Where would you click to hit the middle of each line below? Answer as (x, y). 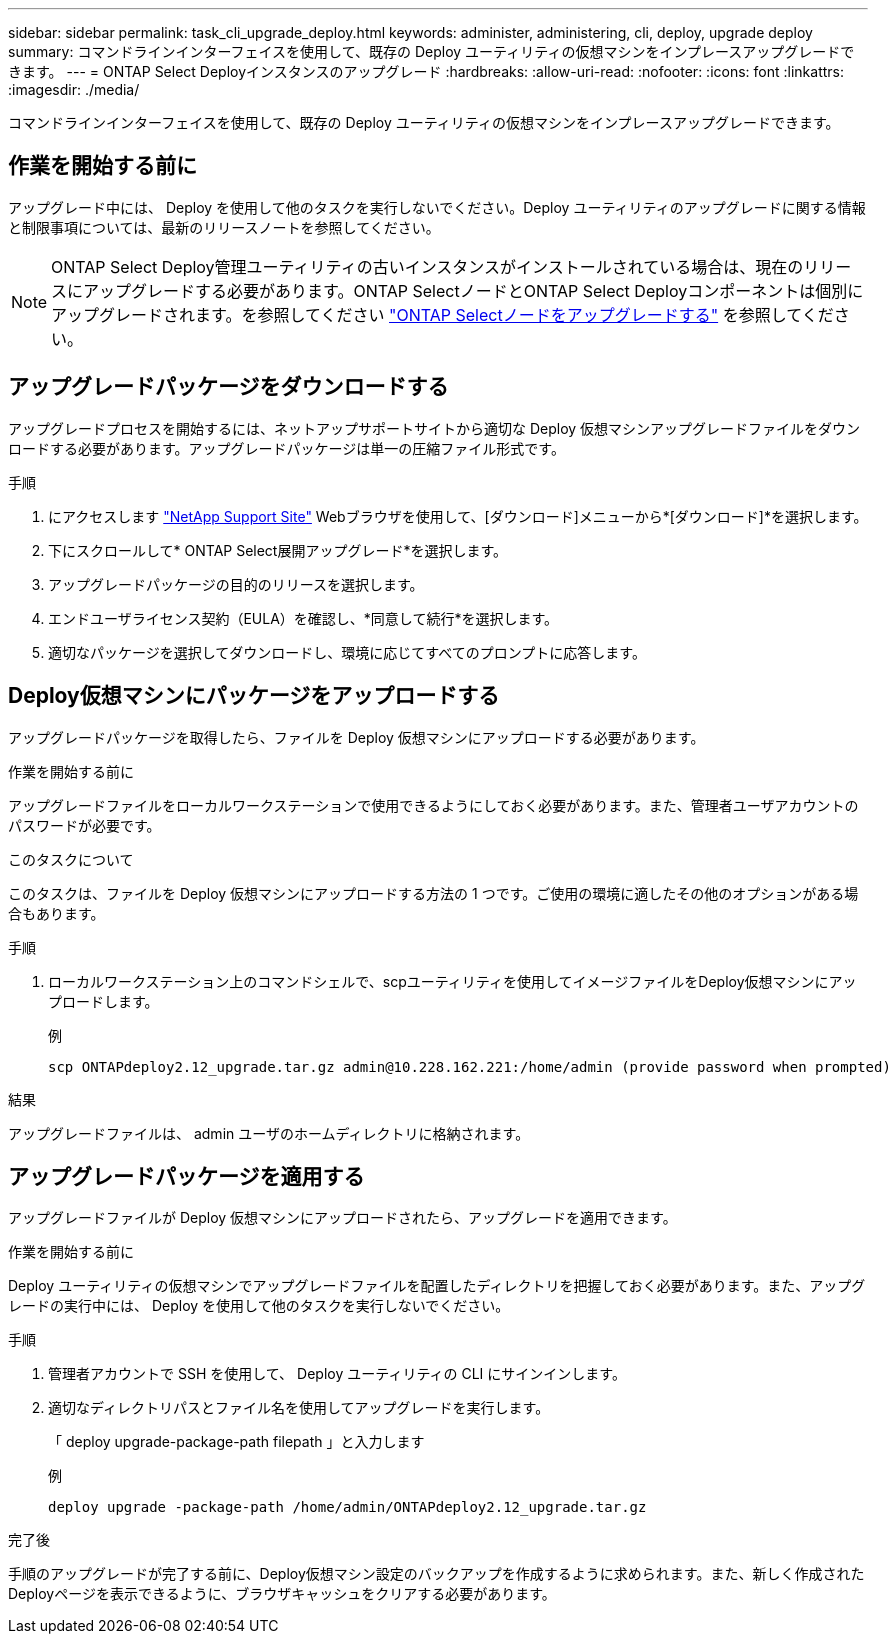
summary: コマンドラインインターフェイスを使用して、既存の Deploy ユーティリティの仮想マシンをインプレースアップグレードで (431, 51)
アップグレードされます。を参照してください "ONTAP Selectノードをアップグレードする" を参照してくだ (442, 314)
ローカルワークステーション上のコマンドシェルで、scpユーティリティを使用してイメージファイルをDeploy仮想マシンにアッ (452, 981)
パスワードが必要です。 (84, 825)
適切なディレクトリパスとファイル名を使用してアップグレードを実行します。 (299, 1408)
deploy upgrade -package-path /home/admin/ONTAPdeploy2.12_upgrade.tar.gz (347, 1507)
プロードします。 (103, 1001)
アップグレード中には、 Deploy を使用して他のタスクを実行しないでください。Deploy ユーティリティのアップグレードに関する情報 (437, 207)
